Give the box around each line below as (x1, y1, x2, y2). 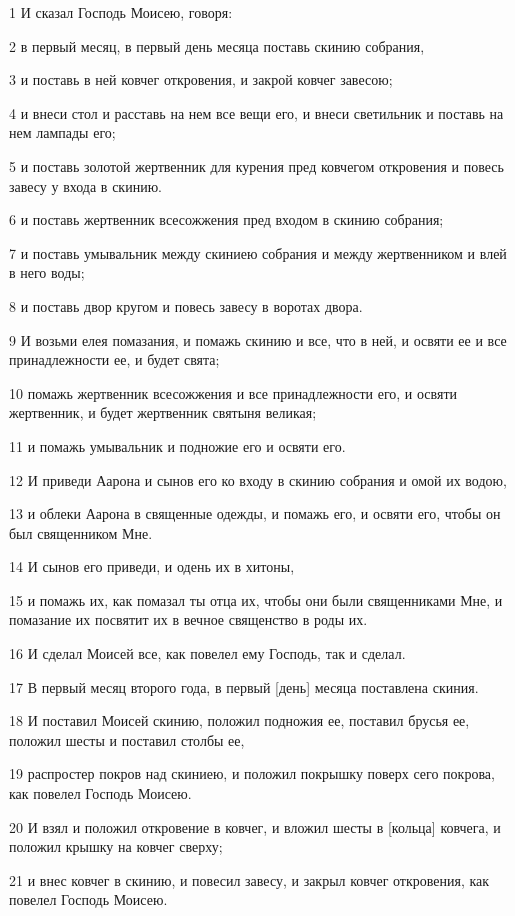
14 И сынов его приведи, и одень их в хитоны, (9, 556, 295, 577)
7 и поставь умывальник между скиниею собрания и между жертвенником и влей (9, 242, 507, 263)
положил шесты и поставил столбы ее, (9, 729, 245, 750)
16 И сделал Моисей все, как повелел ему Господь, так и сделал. (9, 643, 406, 664)
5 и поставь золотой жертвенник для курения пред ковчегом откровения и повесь (9, 155, 504, 176)
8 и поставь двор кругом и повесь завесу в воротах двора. (9, 295, 363, 316)
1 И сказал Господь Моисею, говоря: (9, 2, 233, 22)
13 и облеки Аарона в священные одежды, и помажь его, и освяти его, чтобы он (9, 503, 501, 524)
